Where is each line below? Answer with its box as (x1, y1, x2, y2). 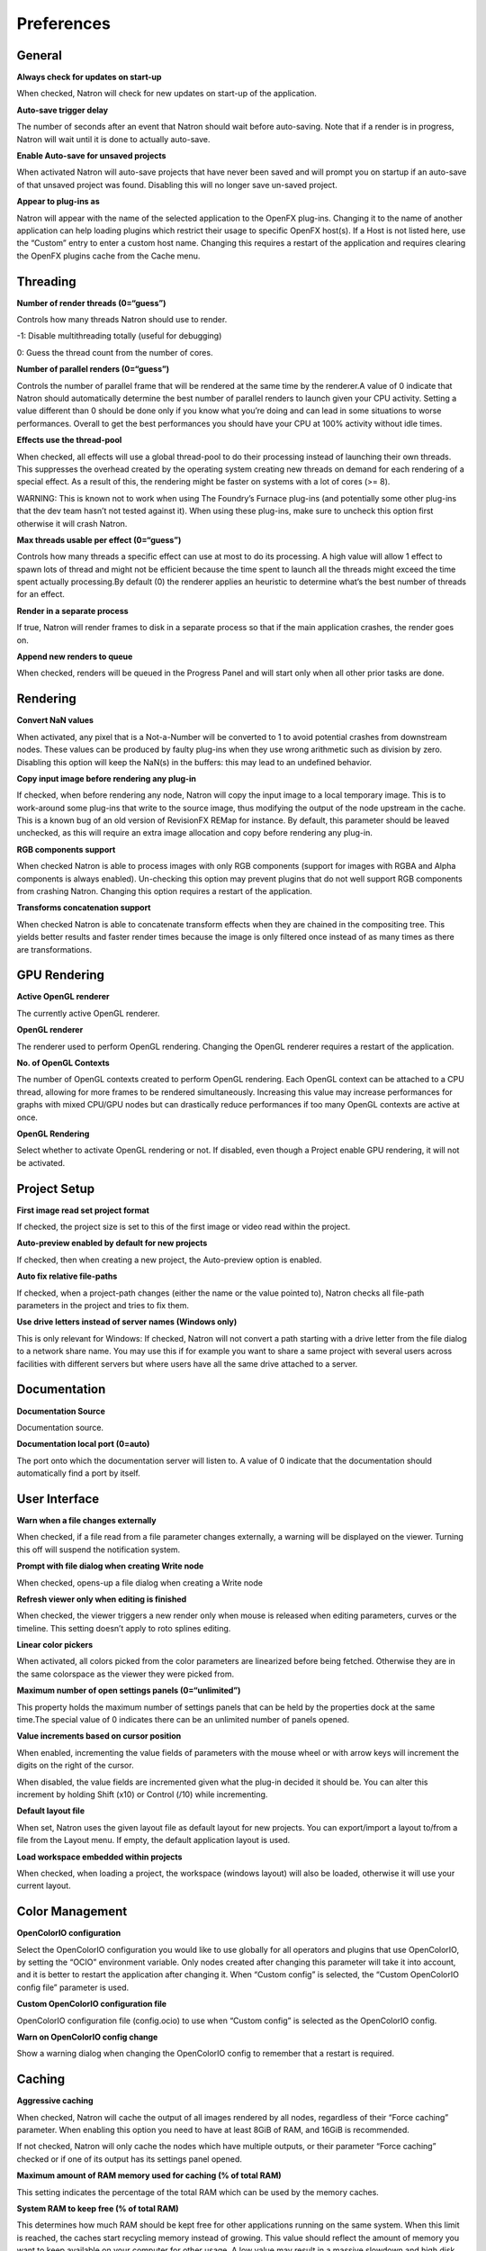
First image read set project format (16, 1205, 150, 1216)
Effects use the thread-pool (16, 435, 122, 446)
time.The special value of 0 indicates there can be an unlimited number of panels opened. (16, 1714, 350, 1725)
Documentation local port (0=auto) (16, 1439, 150, 1450)
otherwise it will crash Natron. (16, 518, 128, 529)
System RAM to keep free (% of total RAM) (16, 2203, 179, 2214)
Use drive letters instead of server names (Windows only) (16, 1316, 238, 1327)
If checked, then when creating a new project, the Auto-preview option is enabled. (16, 1254, 322, 1265)
